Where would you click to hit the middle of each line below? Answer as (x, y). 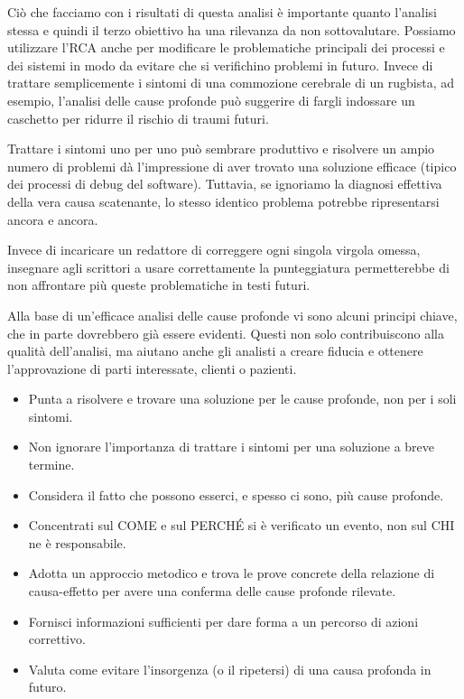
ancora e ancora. (53, 219)
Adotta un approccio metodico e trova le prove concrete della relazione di (232, 573)
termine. (51, 465)
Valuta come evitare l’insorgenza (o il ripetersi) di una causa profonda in (230, 669)
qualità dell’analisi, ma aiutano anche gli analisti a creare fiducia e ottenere (215, 351)
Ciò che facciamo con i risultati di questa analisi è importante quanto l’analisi (222, 12)
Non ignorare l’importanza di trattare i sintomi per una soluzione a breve (232, 447)
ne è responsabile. (77, 542)
